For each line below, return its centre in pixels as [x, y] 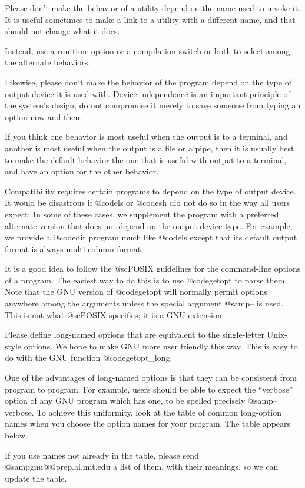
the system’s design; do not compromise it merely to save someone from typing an [153, 105]
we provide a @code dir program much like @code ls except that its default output [151, 237]
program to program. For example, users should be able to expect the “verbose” [149, 389]
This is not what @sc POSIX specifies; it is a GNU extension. [115, 314]
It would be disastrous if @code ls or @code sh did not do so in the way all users [147, 202]
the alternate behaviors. [48, 62]
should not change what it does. [62, 31]
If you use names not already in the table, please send [102, 455]
